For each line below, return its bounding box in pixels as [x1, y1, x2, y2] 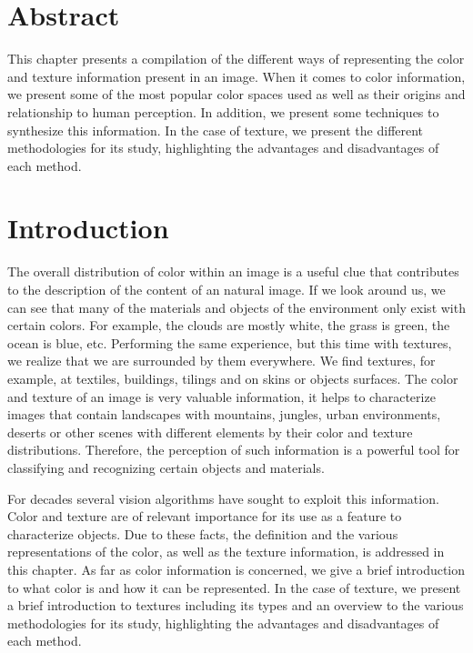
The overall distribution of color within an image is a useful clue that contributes [7, 262, 459, 281]
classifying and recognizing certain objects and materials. [7, 457, 325, 477]
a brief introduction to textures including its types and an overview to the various [7, 596, 464, 615]
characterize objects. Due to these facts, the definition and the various [7, 524, 398, 543]
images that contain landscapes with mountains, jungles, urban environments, [7, 405, 441, 424]
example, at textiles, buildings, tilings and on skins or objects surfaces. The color [7, 368, 458, 387]
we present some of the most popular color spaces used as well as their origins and [7, 85, 466, 104]
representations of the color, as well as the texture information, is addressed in [7, 542, 445, 561]
